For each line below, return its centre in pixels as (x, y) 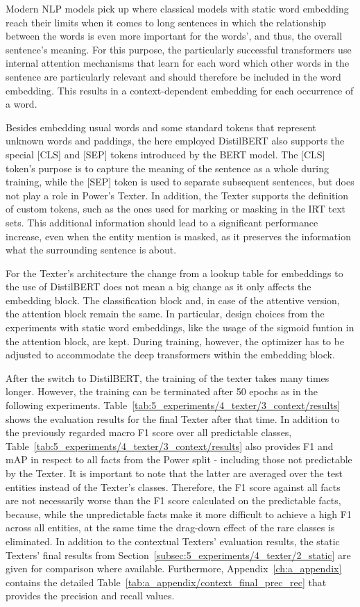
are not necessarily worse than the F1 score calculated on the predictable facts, (173, 500)
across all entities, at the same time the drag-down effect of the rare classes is (170, 527)
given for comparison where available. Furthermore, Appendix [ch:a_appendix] (174, 568)
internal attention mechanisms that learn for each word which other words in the (178, 63)
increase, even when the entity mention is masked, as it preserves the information (178, 236)
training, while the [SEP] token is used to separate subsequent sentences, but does (180, 182)
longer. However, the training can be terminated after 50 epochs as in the (162, 391)
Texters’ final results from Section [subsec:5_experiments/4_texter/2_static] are (178, 555)
